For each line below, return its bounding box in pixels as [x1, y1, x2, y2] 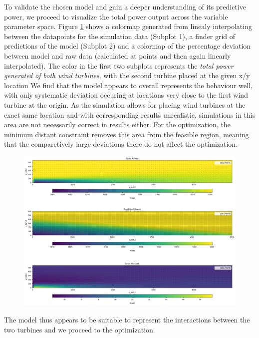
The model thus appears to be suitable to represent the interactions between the [4, 314, 250, 325]
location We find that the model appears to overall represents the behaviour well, [4, 80, 253, 90]
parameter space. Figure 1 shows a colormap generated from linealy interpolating [4, 21, 252, 32]
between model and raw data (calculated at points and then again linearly [4, 50, 231, 61]
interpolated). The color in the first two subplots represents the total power [4, 60, 234, 71]
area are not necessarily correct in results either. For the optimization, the [4, 119, 231, 130]
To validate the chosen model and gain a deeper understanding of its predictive [4, 2, 246, 12]
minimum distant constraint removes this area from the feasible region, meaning [4, 129, 249, 139]
